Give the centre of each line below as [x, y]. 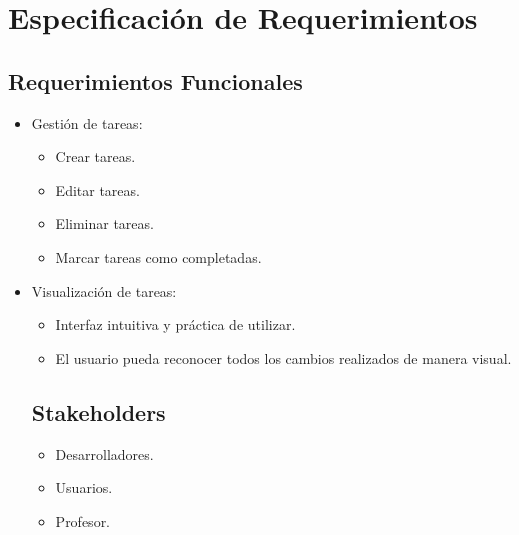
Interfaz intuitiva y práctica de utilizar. [175, 324]
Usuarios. [84, 487]
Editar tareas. [97, 189]
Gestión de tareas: [87, 122]
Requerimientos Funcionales [155, 80]
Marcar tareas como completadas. [158, 256]
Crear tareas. [95, 156]
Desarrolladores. [104, 453]
